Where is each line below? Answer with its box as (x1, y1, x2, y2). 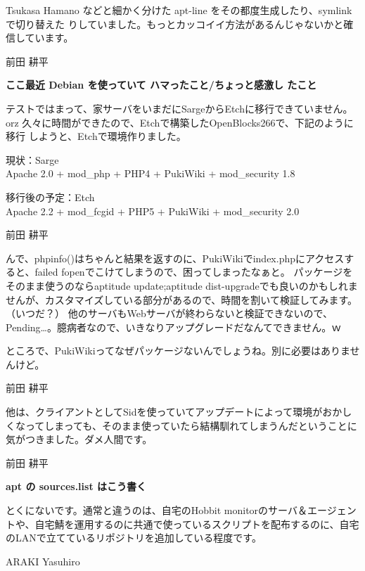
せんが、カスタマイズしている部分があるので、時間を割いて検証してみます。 (6, 292, 358, 307)
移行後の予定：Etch (6, 189, 95, 204)
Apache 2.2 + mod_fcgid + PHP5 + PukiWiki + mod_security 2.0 (6, 203, 300, 218)
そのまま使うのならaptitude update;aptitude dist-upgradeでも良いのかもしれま (6, 278, 358, 293)
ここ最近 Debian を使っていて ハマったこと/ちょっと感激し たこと (6, 77, 317, 92)
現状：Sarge (6, 152, 59, 167)
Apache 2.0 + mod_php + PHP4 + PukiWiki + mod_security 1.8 (6, 166, 295, 181)
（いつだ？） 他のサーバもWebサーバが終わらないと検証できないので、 (6, 306, 333, 321)
